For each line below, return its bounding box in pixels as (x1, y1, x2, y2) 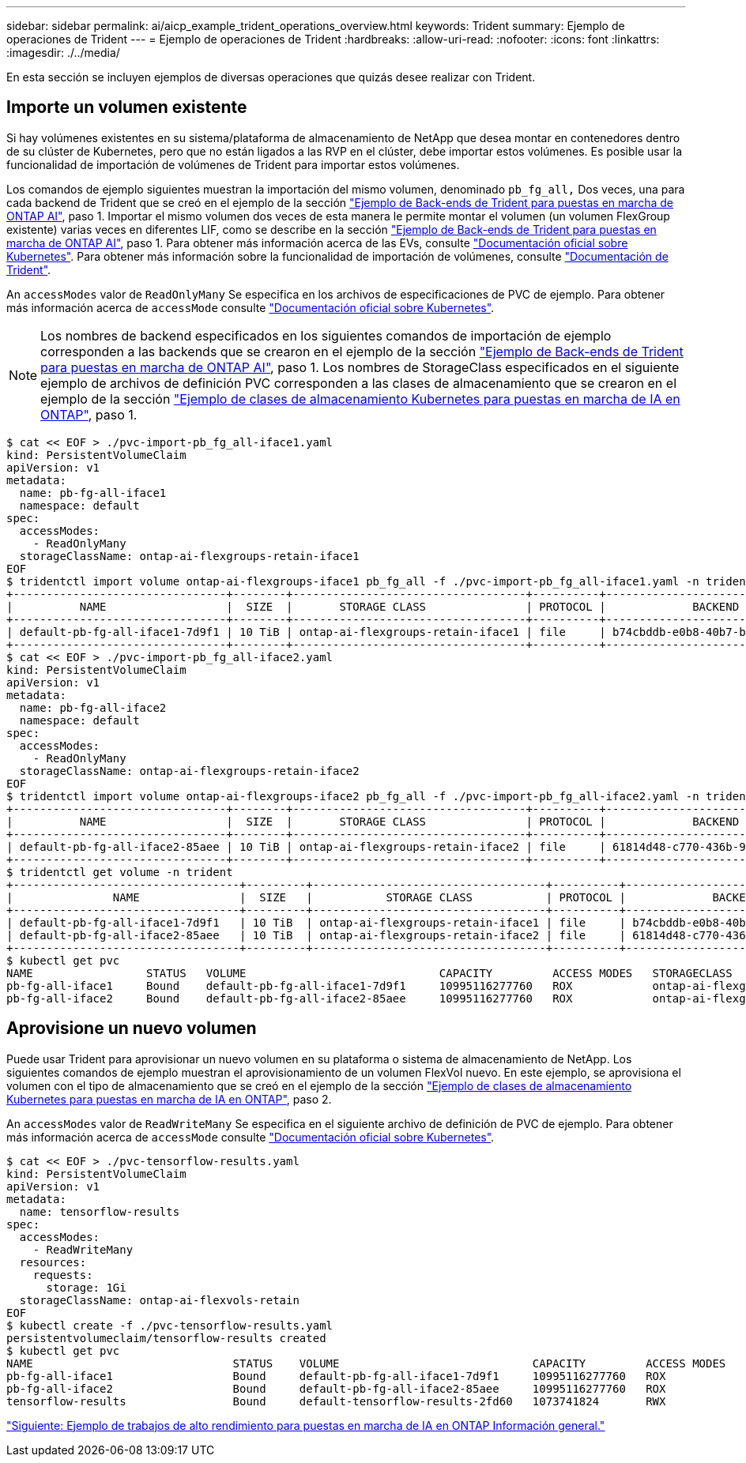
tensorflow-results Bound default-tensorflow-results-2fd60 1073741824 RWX (6, 1394, 666, 1408)
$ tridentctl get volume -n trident (6, 865, 233, 878)
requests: (32, 1268, 93, 1281)
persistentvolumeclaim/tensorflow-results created (6, 1331, 326, 1345)
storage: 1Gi (46, 1281, 126, 1294)
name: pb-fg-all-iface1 (19, 486, 167, 499)
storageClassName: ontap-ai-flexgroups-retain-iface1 (19, 549, 360, 562)
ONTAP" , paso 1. (40, 406, 138, 423)
